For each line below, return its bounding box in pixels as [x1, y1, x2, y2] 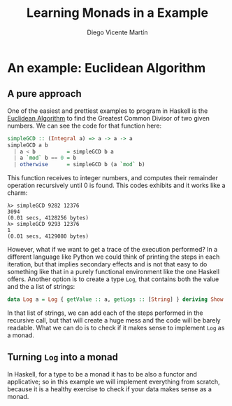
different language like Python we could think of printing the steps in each [7, 252, 220, 261]
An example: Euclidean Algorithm [7, 60, 206, 76]
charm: [7, 189, 28, 197]
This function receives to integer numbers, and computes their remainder [7, 174, 219, 182]
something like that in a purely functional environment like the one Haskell [7, 268, 220, 276]
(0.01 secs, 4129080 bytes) [7, 233, 89, 240]
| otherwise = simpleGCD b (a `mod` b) [13, 161, 145, 168]
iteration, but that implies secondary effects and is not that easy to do [7, 260, 208, 269]
